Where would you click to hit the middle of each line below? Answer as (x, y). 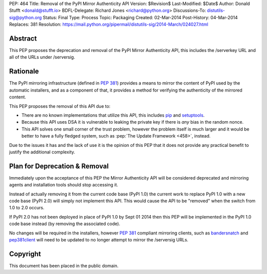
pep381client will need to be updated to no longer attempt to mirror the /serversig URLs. (99, 239)
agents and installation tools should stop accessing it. (64, 185)
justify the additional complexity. (42, 152)
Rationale (24, 71)
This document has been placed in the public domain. (64, 266)
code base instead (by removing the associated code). (65, 224)
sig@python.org (25, 17)
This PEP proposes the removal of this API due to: (60, 106)
